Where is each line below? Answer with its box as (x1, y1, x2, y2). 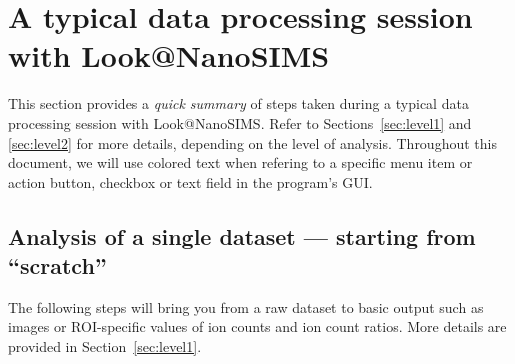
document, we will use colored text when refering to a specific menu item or (8, 152, 473, 173)
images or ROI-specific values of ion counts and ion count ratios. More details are (8, 316, 507, 337)
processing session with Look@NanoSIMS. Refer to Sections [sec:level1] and (8, 112, 472, 133)
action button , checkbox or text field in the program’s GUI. (8, 171, 373, 192)
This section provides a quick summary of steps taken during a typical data (8, 93, 469, 114)
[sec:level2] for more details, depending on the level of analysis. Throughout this (8, 132, 497, 153)
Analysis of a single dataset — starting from (8, 220, 476, 251)
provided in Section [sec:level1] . (8, 336, 202, 357)
